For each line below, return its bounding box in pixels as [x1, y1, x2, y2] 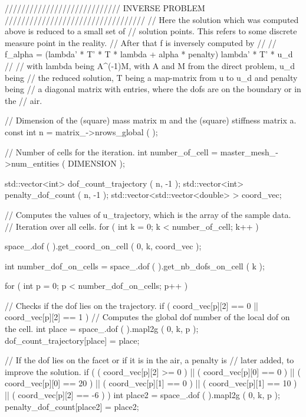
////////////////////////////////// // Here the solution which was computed [5, 13, 299, 25]
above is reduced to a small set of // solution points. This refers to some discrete [5, 25, 297, 37]
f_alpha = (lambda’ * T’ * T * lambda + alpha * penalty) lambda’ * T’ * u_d [5, 48, 293, 60]
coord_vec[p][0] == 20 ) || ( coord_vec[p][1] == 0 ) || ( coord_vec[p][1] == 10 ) [5, 377, 297, 389]
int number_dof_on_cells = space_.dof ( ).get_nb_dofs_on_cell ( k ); [5, 259, 265, 272]
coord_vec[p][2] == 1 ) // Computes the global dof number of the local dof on [5, 311, 290, 323]
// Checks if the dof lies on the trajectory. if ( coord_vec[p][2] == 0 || [5, 299, 258, 311]
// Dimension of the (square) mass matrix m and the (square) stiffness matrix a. [5, 114, 297, 126]
